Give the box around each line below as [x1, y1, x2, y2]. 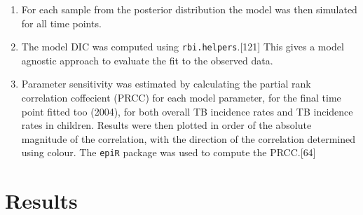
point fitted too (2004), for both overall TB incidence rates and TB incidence [21, 104, 353, 118]
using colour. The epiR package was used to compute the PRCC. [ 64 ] [21, 145, 316, 160]
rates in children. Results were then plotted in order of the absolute [21, 118, 312, 132]
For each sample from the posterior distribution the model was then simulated [21, 2, 357, 16]
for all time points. [21, 15, 102, 30]
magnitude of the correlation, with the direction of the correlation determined [21, 131, 356, 146]
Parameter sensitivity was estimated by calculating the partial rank [21, 76, 311, 91]
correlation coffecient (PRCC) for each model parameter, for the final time [21, 90, 341, 105]
